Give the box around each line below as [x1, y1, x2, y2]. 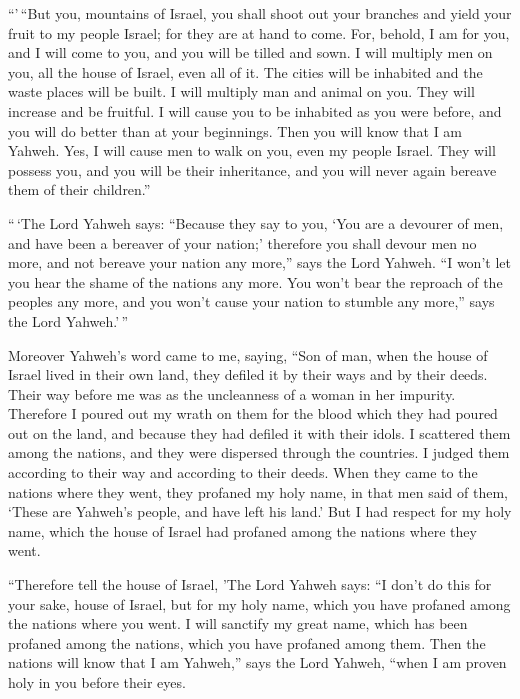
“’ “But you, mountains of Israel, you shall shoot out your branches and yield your [8, 3, 512, 23]
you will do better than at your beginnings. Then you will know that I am [8, 120, 463, 141]
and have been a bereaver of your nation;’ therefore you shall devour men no [8, 232, 477, 253]
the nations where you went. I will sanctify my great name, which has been [8, 613, 468, 634]
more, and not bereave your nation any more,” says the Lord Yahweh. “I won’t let [8, 252, 511, 273]
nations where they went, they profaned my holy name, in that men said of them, [8, 481, 508, 502]
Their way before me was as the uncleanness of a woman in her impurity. [8, 383, 456, 404]
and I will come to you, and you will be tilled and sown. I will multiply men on [8, 42, 493, 63]
